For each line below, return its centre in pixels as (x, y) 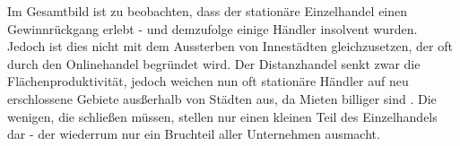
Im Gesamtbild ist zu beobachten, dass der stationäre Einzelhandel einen (208, 11)
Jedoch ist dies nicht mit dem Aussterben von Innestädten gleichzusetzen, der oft (230, 46)
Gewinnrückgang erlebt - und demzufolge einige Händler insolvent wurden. (213, 28)
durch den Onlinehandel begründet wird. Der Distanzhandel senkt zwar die (214, 63)
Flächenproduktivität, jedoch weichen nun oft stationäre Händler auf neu (208, 81)
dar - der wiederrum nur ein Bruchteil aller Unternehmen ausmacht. (194, 134)
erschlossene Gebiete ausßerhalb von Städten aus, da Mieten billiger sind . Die (222, 98)
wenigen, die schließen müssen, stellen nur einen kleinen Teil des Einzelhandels (222, 116)
